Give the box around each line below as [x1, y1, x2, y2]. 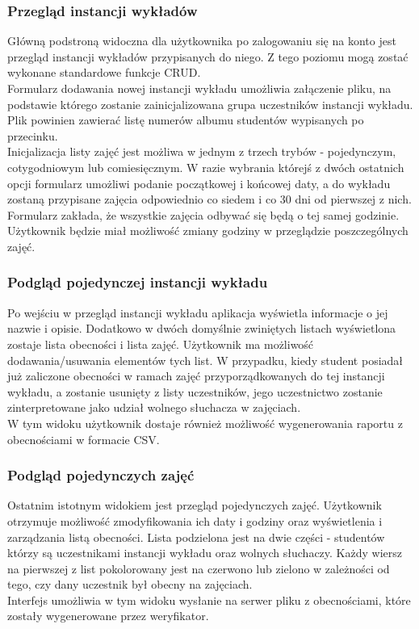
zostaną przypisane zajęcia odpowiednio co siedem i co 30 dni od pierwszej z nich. [7, 191, 412, 208]
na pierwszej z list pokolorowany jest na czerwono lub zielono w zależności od [7, 560, 390, 577]
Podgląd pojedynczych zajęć [7, 465, 195, 485]
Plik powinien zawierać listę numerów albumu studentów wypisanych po [7, 111, 364, 128]
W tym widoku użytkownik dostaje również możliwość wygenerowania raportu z [7, 414, 403, 431]
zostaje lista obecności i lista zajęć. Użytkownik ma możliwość [7, 335, 314, 352]
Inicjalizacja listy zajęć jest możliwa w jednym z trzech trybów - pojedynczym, [7, 143, 396, 160]
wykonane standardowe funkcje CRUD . [7, 64, 201, 81]
